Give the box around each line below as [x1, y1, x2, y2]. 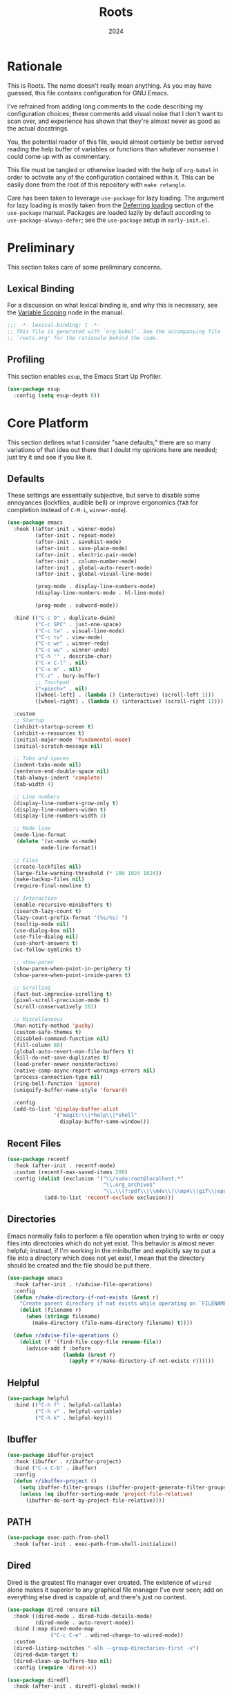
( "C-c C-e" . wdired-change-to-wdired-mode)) [50, 1632, 184, 1639]
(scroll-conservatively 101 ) [13, 1004, 97, 1010]
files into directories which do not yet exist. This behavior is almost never [7, 1239, 215, 1248]
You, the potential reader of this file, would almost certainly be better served [7, 138, 224, 146]
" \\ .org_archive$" [102, 1181, 156, 1189]
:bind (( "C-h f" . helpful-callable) [13, 1401, 122, 1409]
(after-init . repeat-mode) [35, 532, 116, 539]
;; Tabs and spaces [13, 755, 70, 762]
